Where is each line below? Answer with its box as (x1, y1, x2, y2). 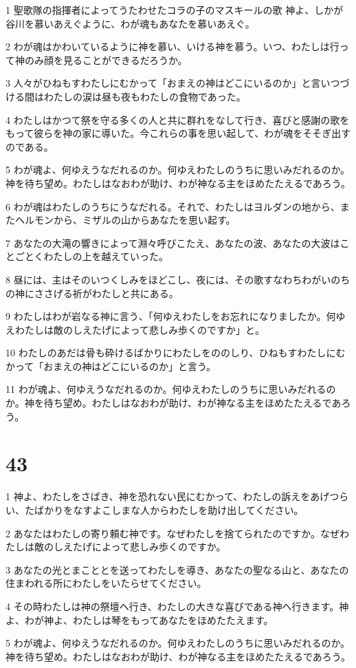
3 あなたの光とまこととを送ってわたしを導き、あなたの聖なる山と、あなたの (5, 562, 349, 577)
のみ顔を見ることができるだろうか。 (24, 52, 188, 67)
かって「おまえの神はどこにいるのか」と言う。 (5, 358, 216, 373)
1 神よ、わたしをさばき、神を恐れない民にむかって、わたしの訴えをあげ (5, 489, 330, 504)
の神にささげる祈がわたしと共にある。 (5, 285, 179, 300)
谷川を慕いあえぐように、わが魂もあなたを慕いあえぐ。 (5, 16, 255, 30)
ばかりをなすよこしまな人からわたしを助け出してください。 (34, 502, 304, 517)
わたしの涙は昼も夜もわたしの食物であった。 (43, 89, 246, 103)
